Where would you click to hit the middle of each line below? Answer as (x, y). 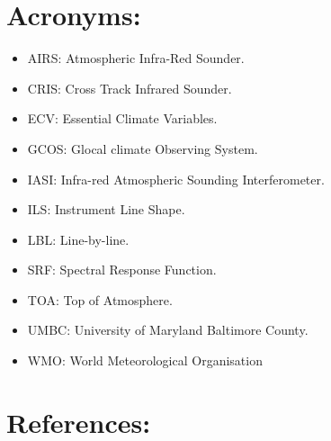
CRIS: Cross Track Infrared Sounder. (130, 88)
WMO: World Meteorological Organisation (145, 360)
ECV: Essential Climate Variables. (122, 118)
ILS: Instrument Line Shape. (106, 209)
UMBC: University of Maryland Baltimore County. (168, 330)
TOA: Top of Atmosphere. (100, 299)
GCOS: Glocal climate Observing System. (143, 148)
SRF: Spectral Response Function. (122, 270)
